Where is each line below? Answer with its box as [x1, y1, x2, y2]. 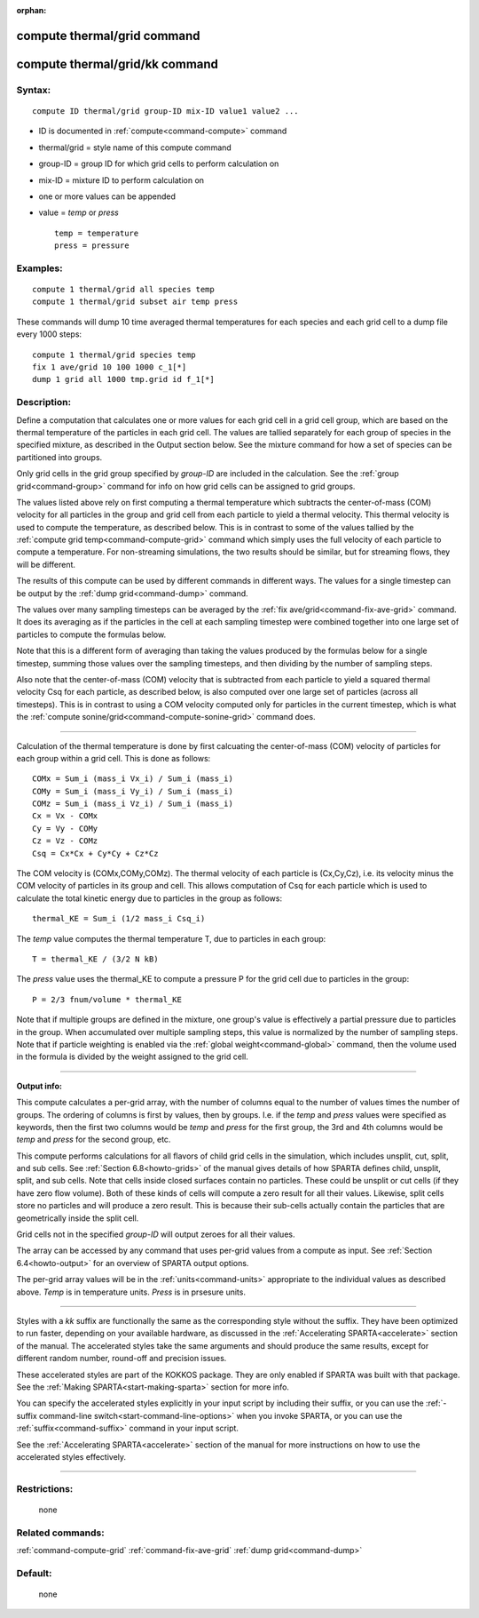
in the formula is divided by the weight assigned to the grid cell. [16, 1051, 248, 1062]
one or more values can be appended [38, 191, 177, 202]
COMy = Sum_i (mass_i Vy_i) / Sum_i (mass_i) [32, 786, 234, 796]
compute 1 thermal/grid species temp [32, 349, 197, 360]
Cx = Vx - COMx [32, 811, 98, 821]
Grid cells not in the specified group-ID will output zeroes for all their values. [16, 1229, 295, 1239]
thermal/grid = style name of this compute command [38, 142, 232, 153]
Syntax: [16, 84, 51, 96]
